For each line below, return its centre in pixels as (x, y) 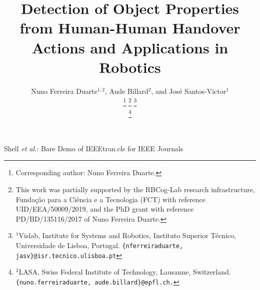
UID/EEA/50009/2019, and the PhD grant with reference (105, 209)
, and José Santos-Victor (189, 91)
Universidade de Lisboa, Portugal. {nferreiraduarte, (99, 245)
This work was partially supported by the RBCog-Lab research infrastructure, (135, 189)
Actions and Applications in (130, 47)
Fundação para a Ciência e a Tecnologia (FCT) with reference (111, 199)
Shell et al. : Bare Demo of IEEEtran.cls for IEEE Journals (94, 148)
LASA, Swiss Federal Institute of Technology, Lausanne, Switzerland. (125, 272)
